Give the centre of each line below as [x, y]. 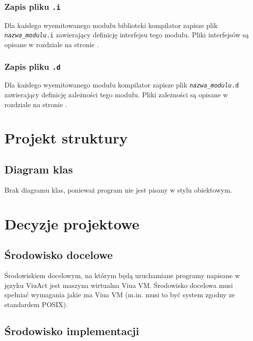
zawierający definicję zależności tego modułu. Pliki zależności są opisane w [116, 95]
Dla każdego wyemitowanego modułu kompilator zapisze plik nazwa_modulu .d [122, 85]
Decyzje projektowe [72, 223]
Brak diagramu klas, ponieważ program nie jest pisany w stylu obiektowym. [118, 189]
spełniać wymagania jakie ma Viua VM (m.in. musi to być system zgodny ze [120, 295]
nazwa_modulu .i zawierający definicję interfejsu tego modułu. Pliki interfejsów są [127, 35]
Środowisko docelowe [59, 255]
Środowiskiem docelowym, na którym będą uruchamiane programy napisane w [122, 275]
